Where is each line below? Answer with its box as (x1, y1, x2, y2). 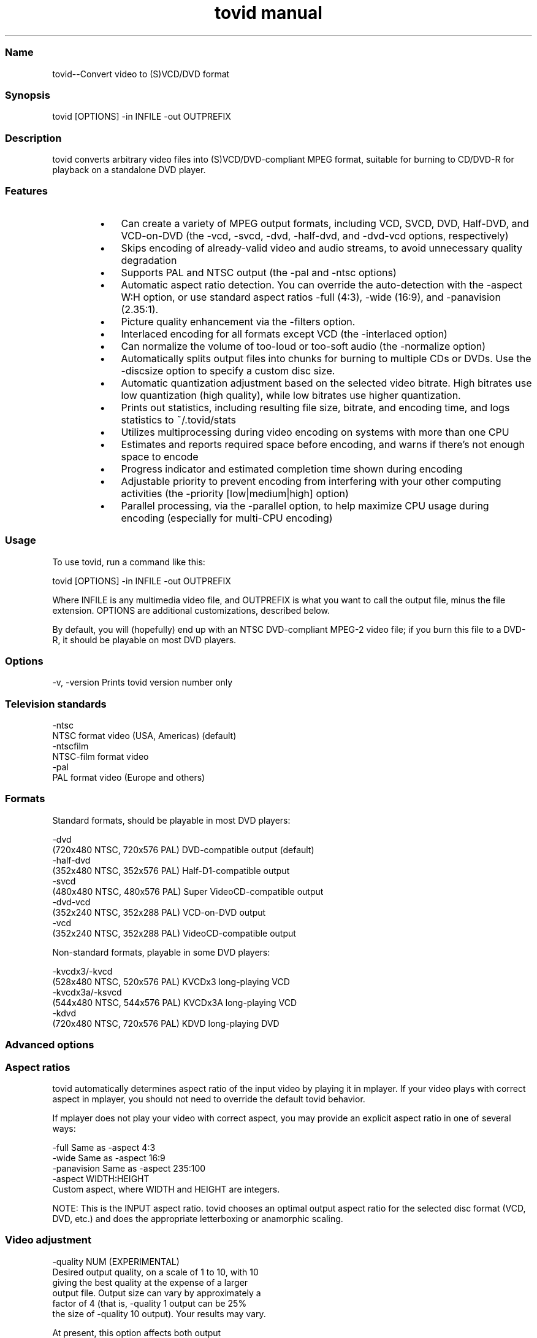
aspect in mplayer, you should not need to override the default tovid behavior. (52, 1093, 365, 1104)
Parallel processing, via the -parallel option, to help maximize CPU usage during (121, 499, 489, 512)
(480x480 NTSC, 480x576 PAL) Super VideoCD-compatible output (52, 886, 324, 897)
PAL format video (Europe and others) (52, 772, 205, 783)
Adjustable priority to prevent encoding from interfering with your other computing (121, 474, 501, 487)
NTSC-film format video (52, 751, 149, 762)
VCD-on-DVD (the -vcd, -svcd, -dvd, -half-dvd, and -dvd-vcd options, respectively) (121, 229, 509, 242)
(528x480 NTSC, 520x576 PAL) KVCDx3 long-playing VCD (52, 976, 290, 987)
